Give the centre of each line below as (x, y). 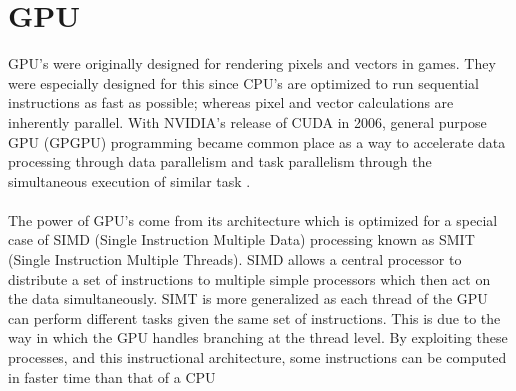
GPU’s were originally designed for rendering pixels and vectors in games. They (252, 63)
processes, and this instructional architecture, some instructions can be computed (257, 357)
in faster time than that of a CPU (112, 376)
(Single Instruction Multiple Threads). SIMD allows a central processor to (235, 259)
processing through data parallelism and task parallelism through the (220, 161)
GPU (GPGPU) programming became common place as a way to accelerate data (257, 141)
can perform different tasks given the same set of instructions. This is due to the (254, 317)
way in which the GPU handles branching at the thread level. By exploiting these (258, 337)
